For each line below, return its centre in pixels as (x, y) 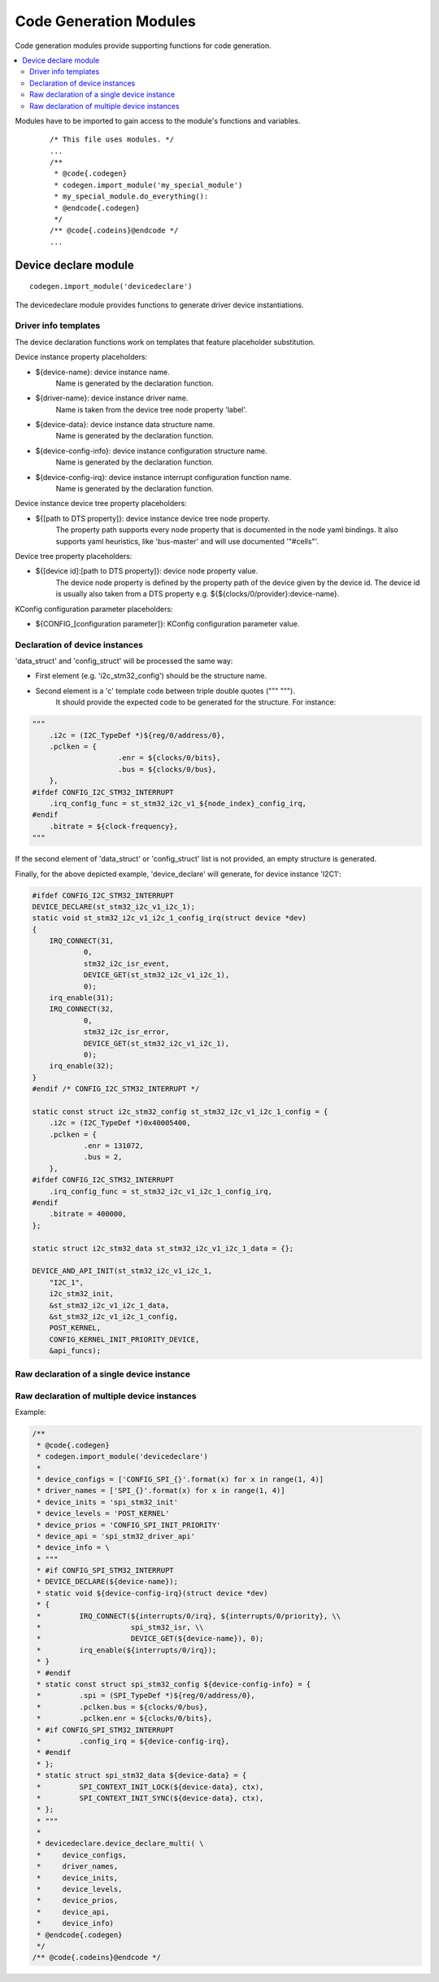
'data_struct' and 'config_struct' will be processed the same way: (124, 661)
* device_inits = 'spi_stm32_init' (108, 1502)
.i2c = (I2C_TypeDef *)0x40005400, (120, 1123)
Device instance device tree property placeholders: (101, 504)
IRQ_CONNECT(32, (81, 1009)
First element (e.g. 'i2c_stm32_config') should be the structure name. (151, 676)
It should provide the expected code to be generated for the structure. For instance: (196, 702)
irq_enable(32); (81, 1066)
